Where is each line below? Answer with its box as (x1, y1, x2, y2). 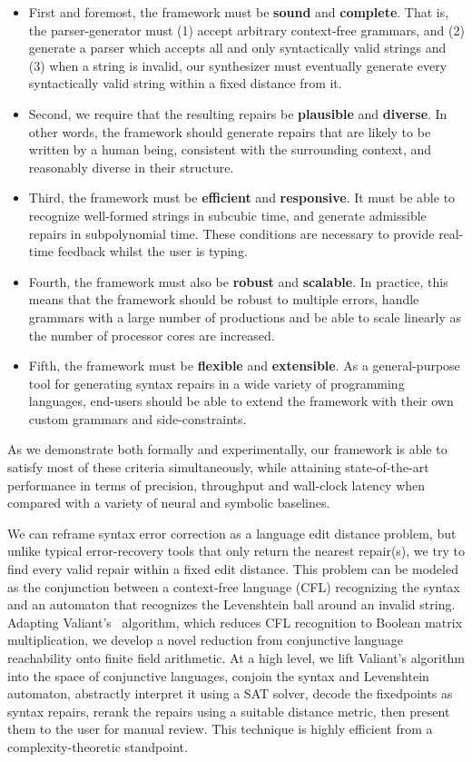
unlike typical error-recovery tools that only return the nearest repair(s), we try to (7, 541, 465, 560)
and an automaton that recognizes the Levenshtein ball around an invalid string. (7, 595, 456, 614)
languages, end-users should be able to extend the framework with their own (28, 391, 454, 411)
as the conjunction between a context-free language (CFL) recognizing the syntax (7, 577, 460, 596)
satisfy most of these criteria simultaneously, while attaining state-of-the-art (7, 458, 429, 477)
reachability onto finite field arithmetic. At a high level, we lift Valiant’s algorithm (7, 648, 465, 667)
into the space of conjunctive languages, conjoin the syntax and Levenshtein (7, 666, 429, 685)
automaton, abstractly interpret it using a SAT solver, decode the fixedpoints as (7, 684, 453, 703)
